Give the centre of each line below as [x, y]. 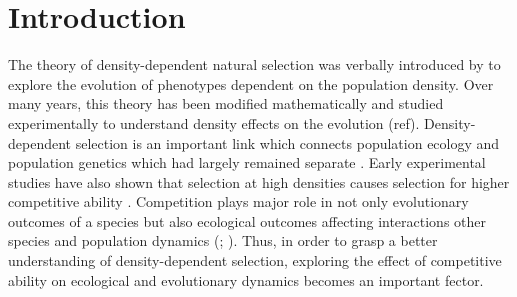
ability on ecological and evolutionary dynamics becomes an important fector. [246, 279]
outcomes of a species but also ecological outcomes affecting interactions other [247, 220]
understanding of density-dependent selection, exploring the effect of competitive [255, 260]
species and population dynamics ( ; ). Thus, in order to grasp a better [223, 240]
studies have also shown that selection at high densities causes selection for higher [259, 181]
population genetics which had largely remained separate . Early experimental [247, 162]
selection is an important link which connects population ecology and [287, 142]
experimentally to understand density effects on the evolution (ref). [214, 122]
